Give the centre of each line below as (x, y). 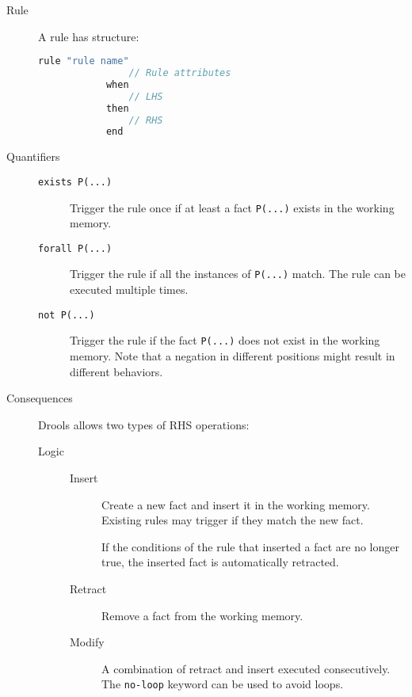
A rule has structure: (89, 36)
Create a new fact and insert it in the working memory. (236, 504)
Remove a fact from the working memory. (202, 615)
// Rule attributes (180, 73)
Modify (87, 642)
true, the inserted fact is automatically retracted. (220, 562)
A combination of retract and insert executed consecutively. (246, 668)
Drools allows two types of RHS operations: (144, 424)
